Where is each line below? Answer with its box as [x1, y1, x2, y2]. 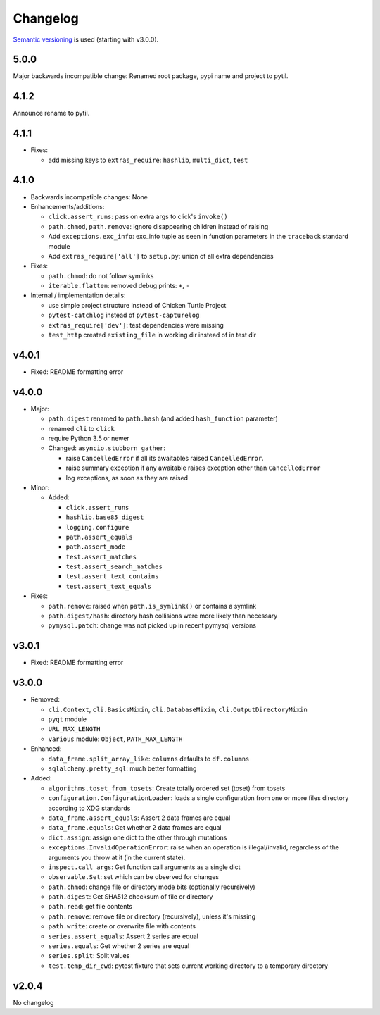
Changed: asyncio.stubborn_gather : [48, 444, 165, 452]
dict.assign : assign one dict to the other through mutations [48, 833, 227, 842]
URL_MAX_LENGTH [48, 726, 101, 733]
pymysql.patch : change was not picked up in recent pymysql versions [48, 621, 257, 630]
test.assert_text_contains [65, 573, 159, 580]
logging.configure [65, 523, 129, 531]
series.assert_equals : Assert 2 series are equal [48, 932, 198, 940]
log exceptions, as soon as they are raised [65, 473, 189, 482]
